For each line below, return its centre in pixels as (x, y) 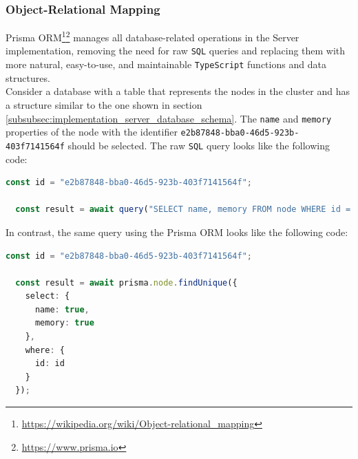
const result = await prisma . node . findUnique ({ (126, 282)
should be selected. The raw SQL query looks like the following (199, 145)
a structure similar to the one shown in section (104, 104)
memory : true (64, 323)
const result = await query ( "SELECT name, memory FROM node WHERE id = (183, 210)
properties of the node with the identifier (92, 132)
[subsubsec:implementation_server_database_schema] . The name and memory (169, 118)
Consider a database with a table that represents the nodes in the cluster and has (178, 91)
